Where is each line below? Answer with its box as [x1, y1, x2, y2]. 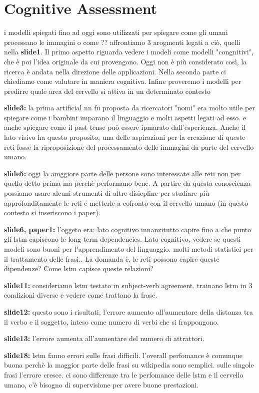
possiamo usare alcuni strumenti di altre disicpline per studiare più [4, 188, 209, 198]
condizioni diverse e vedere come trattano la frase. [4, 290, 157, 300]
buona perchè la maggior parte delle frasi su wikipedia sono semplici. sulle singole [4, 360, 254, 370]
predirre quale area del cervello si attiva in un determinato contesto [4, 85, 210, 96]
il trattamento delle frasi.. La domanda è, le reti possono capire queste [4, 253, 219, 264]
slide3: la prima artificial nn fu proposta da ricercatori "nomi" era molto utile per [4, 102, 255, 113]
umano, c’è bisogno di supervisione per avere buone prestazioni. [4, 379, 199, 390]
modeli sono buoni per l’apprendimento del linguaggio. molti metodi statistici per [4, 244, 253, 254]
